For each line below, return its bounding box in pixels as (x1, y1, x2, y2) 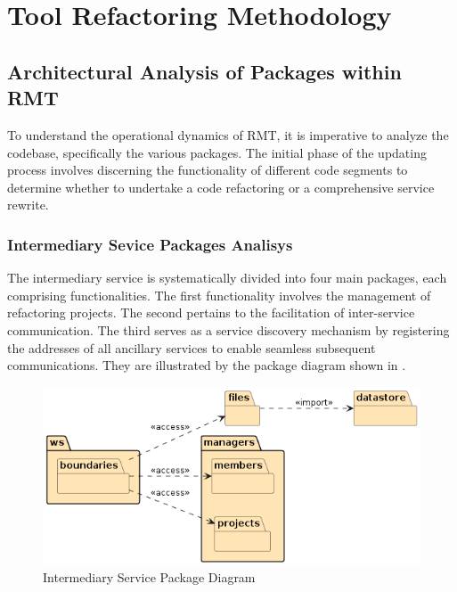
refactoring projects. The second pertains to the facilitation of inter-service (7, 303, 415, 322)
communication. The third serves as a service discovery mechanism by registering (7, 320, 450, 339)
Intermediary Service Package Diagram (43, 568, 256, 587)
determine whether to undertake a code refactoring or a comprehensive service (7, 177, 435, 196)
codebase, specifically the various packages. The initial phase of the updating (7, 143, 427, 161)
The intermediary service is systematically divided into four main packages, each (7, 268, 447, 287)
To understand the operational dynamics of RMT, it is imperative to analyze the (7, 125, 449, 144)
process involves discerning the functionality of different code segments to (7, 160, 408, 179)
